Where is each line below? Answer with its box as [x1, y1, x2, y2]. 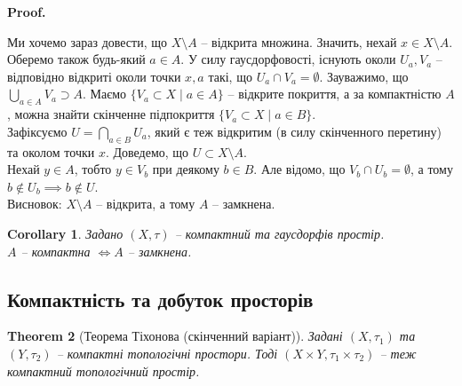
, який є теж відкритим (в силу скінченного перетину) [147, 122, 442, 140]
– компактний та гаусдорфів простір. [174, 224, 385, 242]
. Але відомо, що [253, 160, 346, 178]
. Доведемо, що [105, 142, 189, 161]
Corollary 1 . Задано [7, 224, 123, 242]
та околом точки [7, 142, 95, 161]
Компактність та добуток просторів [7, 285, 314, 312]
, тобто [74, 160, 112, 178]
